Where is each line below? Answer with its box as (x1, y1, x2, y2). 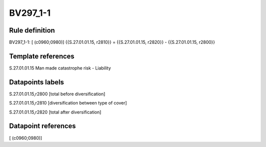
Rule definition (9, 26, 55, 35)
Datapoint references (9, 122, 76, 130)
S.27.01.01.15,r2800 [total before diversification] (9, 91, 105, 97)
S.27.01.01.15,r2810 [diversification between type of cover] (9, 100, 127, 106)
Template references (9, 52, 75, 60)
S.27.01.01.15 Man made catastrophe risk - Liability (9, 65, 111, 71)
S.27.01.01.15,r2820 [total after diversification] (9, 109, 101, 115)
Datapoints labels (9, 78, 64, 86)
